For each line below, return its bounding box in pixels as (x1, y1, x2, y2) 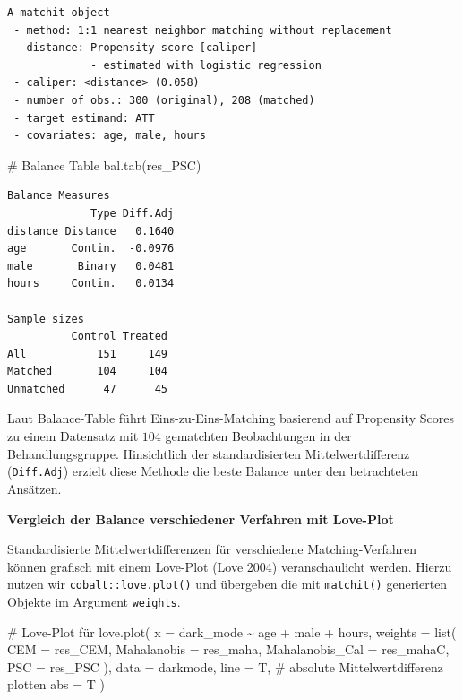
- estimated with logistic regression (90, 58, 322, 72)
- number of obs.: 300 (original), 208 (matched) (13, 93, 315, 107)
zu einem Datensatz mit (7, 427, 139, 445)
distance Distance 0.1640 (7, 224, 175, 238)
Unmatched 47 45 (7, 382, 167, 395)
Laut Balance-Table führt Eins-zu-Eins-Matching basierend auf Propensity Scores (7, 409, 454, 428)
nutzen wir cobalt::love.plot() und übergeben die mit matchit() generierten (7, 575, 448, 593)
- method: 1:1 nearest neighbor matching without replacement (13, 23, 392, 37)
